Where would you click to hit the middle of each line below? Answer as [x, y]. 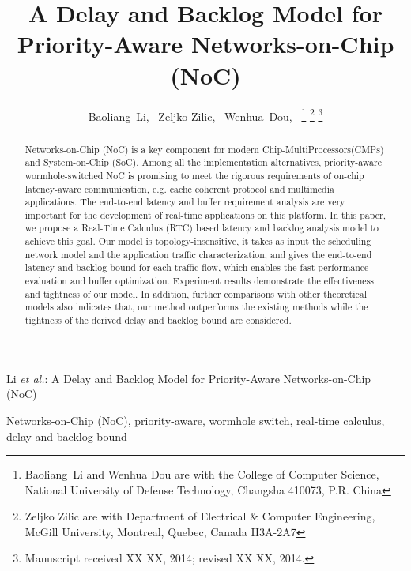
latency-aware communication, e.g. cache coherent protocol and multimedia [179, 188]
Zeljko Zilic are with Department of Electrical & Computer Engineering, [200, 516]
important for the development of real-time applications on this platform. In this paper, [205, 214]
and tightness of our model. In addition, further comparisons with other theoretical [196, 293]
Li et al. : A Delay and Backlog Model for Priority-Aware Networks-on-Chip [189, 378]
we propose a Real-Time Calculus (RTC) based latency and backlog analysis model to [202, 228]
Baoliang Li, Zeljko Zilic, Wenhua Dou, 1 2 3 [205, 115]
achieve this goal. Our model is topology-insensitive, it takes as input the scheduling [198, 241]
